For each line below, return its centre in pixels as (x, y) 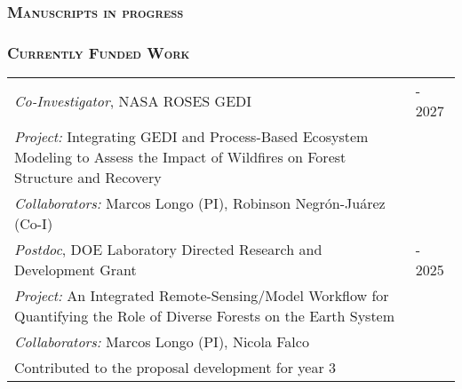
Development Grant (76, 270)
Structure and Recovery (88, 178)
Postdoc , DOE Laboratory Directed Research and (168, 250)
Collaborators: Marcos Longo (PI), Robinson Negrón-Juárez (200, 203)
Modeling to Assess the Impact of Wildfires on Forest (180, 157)
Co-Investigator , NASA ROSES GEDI (133, 100)
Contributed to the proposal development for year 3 (175, 368)
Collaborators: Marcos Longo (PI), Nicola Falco (162, 342)
